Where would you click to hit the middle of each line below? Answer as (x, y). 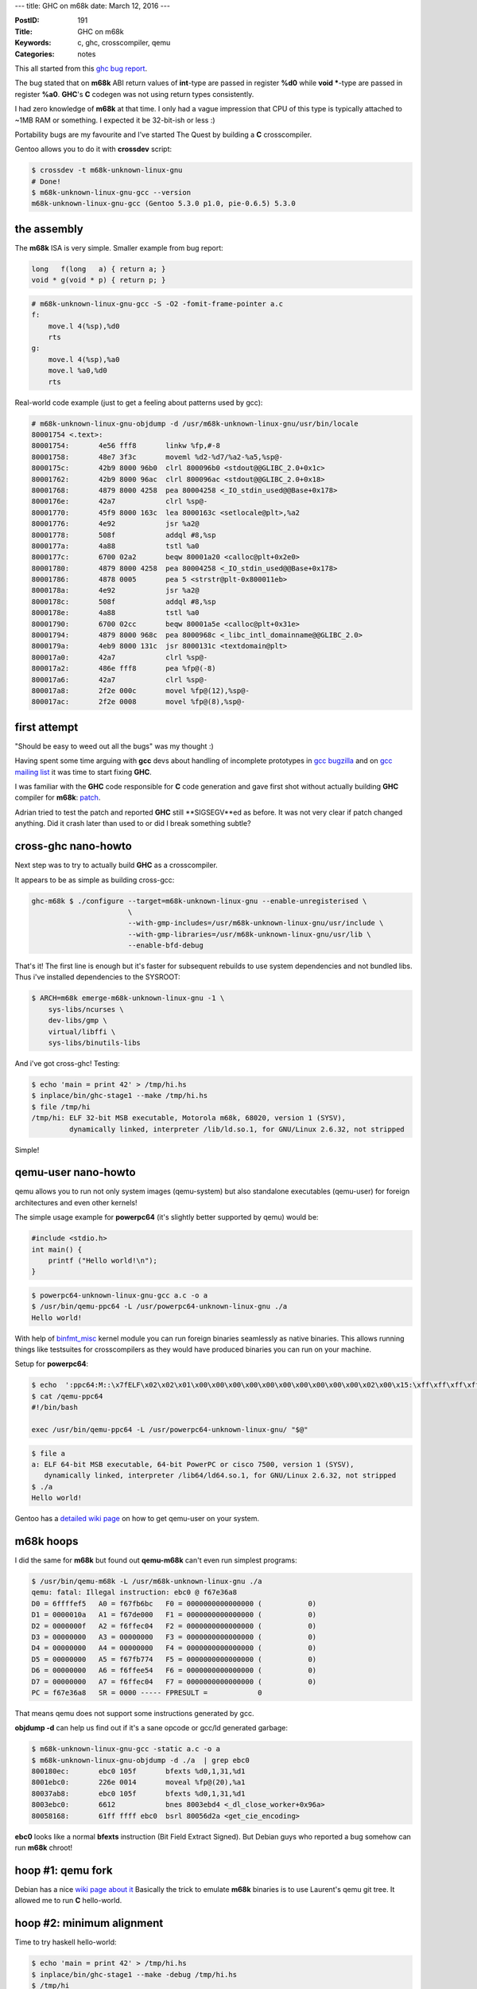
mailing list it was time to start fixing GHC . (83, 772)
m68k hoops (47, 1541)
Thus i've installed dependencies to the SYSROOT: (97, 977)
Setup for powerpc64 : (52, 1364)
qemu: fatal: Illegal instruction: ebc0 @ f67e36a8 (134, 1592)
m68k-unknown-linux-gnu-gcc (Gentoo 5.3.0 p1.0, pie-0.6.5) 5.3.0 (163, 204)
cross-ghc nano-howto (74, 846)
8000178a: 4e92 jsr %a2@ (115, 590)
